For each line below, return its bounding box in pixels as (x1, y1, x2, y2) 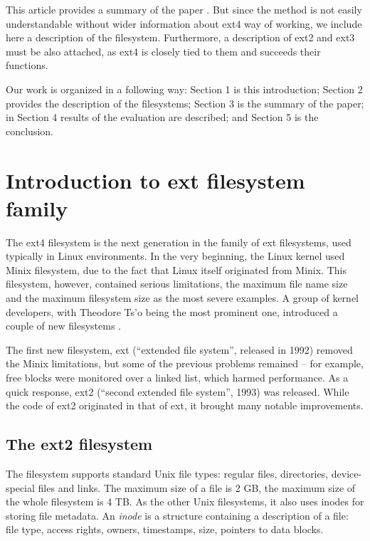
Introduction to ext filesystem (6, 165, 305, 194)
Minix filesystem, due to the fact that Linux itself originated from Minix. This (6, 262, 347, 277)
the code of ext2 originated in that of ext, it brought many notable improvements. (6, 398, 364, 413)
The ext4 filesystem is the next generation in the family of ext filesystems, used (6, 234, 351, 249)
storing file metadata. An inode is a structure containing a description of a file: (6, 508, 349, 522)
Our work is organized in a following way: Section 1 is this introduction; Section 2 (6, 81, 363, 96)
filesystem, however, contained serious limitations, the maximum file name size (6, 276, 348, 291)
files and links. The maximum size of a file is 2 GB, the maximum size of (38, 480, 356, 495)
